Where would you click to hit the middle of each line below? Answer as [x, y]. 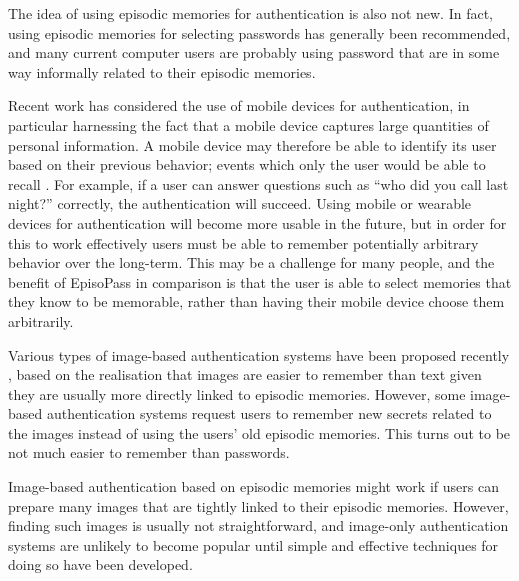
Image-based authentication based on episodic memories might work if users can [253, 486]
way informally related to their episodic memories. [162, 71]
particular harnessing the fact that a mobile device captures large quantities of [248, 124]
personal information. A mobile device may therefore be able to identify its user [252, 144]
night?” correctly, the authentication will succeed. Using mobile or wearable [240, 203]
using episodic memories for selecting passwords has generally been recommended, [259, 32]
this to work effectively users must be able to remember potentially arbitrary [243, 242]
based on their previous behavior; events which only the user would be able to [247, 164]
